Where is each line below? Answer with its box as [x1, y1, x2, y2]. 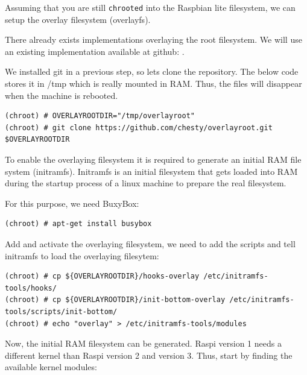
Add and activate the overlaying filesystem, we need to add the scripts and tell [5, 237, 296, 250]
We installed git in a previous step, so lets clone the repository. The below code [5, 65, 299, 78]
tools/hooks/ [5, 283, 57, 292]
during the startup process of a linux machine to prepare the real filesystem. [5, 177, 286, 189]
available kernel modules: [5, 361, 97, 373]
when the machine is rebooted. [5, 89, 118, 101]
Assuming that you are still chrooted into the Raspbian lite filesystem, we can [5, 1, 296, 13]
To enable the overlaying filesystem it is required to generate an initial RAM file [5, 153, 302, 165]
